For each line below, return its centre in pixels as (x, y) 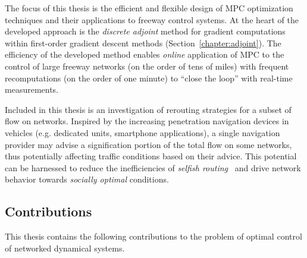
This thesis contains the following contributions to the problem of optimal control (153, 236)
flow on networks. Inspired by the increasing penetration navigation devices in (147, 121)
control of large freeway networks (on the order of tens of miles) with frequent (147, 66)
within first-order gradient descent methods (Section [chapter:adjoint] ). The (143, 43)
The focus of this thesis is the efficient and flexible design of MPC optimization (149, 8)
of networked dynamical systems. (65, 248)
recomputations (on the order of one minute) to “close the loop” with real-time (149, 78)
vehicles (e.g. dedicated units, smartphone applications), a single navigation (142, 132)
